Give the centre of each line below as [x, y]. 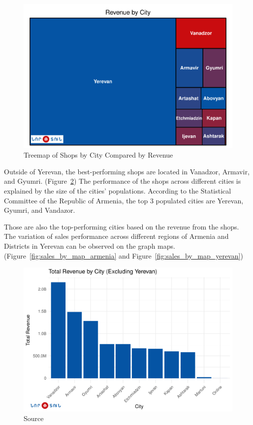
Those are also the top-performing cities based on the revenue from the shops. [122, 226]
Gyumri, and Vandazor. [40, 210]
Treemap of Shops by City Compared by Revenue [98, 155]
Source [34, 418]
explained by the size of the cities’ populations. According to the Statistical [118, 191]
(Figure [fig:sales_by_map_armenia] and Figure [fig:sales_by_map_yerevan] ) [124, 255]
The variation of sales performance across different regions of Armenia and [116, 236]
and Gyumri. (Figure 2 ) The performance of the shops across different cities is [123, 181]
